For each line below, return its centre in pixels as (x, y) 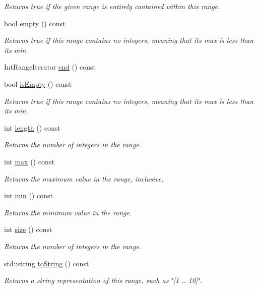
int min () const (28, 195)
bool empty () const (35, 23)
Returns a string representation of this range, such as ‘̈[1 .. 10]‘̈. (103, 280)
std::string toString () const (47, 263)
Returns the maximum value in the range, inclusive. (84, 178)
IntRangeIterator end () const (50, 67)
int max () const (29, 161)
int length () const (32, 127)
